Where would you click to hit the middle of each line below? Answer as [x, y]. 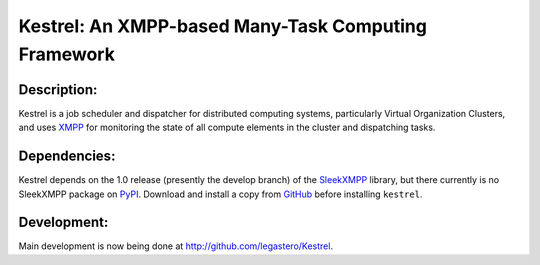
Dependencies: [67, 156]
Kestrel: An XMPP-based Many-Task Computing [222, 26]
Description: [58, 89]
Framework [66, 54]
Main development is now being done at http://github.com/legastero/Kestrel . [176, 246]
